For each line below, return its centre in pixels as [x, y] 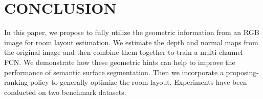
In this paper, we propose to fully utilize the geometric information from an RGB [132, 32]
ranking [16, 82]
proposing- [242, 72]
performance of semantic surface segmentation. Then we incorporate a [114, 72]
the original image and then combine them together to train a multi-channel [124, 52]
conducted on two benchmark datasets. [65, 92]
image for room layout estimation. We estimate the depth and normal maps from [131, 42]
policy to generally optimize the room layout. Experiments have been [139, 82]
